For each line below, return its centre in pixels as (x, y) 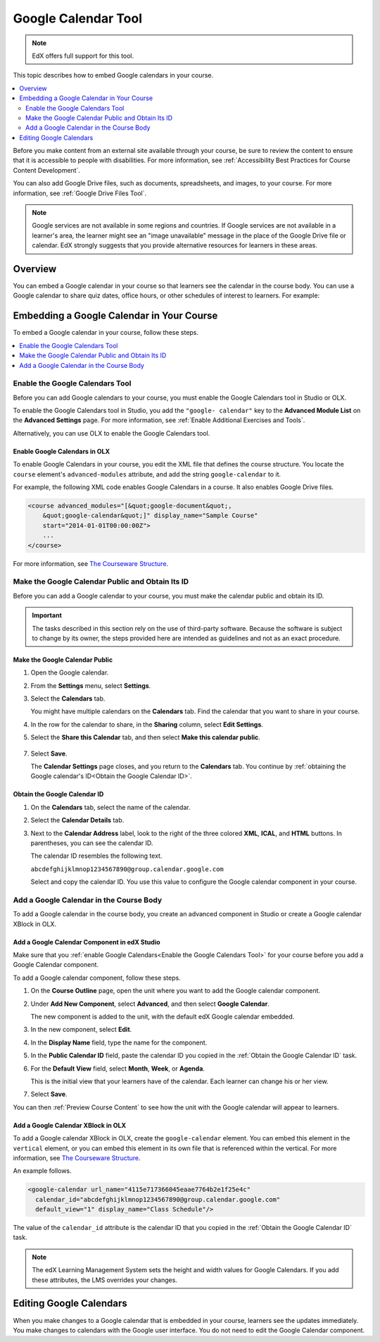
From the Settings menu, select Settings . (91, 685)
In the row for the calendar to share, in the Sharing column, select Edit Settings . (147, 724)
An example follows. (42, 1171)
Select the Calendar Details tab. (77, 820)
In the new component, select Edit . (81, 1030)
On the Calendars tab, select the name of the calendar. (110, 807)
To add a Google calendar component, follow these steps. (97, 978)
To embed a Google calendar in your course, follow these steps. (106, 333)
